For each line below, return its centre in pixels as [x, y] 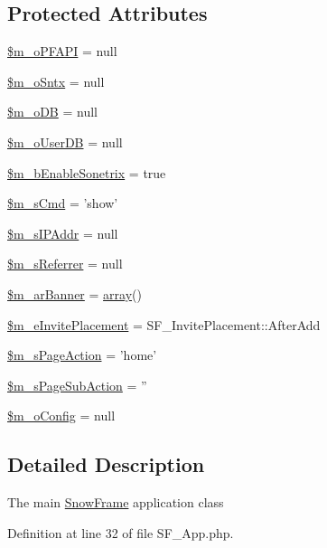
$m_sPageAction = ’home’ [82, 355]
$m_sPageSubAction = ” [77, 385]
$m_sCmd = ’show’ [63, 203]
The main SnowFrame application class [116, 502]
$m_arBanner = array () [75, 293]
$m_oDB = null [52, 112]
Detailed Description [106, 464]
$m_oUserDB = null [65, 142]
